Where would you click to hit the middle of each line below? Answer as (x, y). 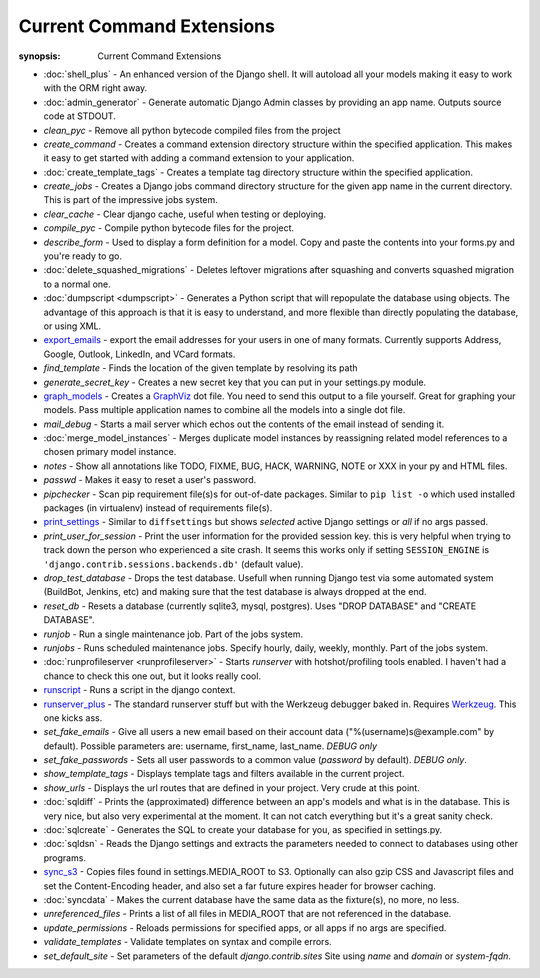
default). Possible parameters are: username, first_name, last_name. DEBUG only (210, 746)
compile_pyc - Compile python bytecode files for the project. (169, 228)
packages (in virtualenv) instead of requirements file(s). (158, 508)
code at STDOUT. (80, 116)
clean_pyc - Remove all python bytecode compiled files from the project (192, 130)
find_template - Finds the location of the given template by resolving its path (201, 368)
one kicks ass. (73, 717)
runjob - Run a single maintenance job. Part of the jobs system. (173, 634)
